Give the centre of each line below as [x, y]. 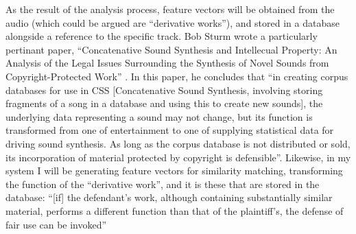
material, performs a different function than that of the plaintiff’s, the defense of [175, 210]
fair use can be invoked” [56, 224]
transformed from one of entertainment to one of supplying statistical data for [170, 130]
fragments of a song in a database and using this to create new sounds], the [164, 103]
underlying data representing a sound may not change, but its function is [159, 116]
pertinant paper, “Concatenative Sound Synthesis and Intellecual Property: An [171, 49]
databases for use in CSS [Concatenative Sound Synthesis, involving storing [164, 90]
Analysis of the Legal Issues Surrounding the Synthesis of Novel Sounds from [167, 63]
